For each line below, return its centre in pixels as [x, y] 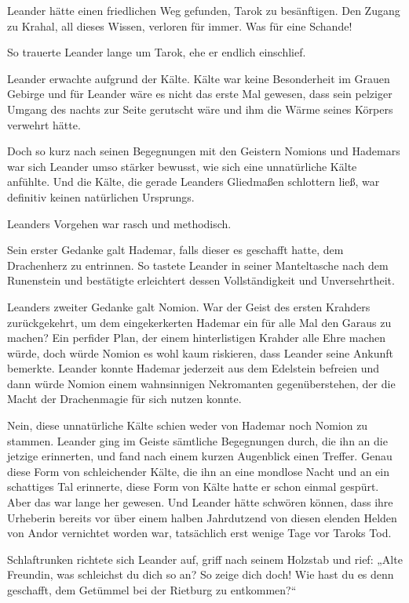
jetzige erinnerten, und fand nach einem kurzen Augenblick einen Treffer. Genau [200, 456]
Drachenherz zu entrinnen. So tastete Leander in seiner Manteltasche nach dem [198, 265]
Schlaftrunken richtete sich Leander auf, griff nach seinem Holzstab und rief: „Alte [205, 559]
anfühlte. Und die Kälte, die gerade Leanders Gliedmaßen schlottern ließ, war [194, 182]
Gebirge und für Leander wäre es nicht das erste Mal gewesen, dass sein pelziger [200, 94]
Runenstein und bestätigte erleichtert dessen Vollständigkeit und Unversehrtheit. [201, 280]
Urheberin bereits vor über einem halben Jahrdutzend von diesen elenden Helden [202, 517]
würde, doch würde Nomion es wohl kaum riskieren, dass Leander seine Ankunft [200, 352]
